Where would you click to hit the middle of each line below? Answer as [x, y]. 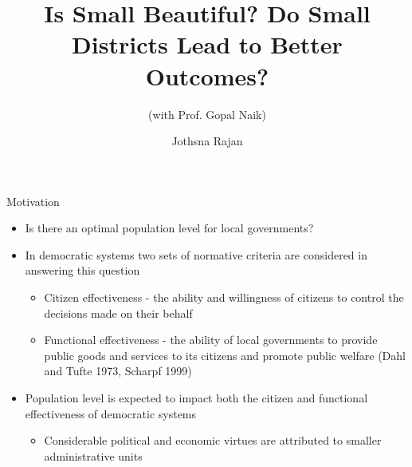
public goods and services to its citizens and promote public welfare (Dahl [225, 355]
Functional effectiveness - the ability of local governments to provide [211, 340]
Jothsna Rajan [207, 141]
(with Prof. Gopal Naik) [207, 114]
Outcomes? [207, 75]
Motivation [33, 201]
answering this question [82, 270]
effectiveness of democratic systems [111, 413]
